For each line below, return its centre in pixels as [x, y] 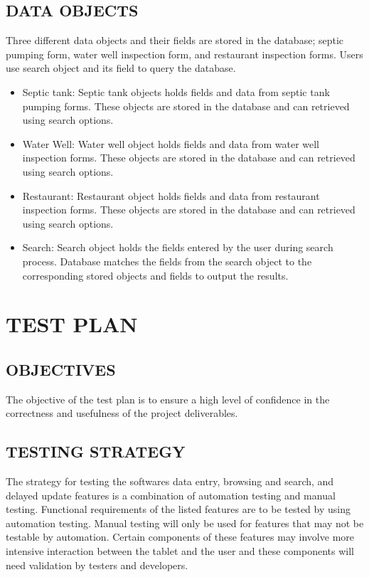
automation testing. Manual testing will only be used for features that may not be [185, 523]
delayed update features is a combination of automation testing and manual [171, 495]
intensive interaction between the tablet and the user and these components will [180, 551]
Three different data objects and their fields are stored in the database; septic [175, 40]
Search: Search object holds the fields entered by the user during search [178, 247]
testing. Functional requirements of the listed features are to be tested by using [178, 509]
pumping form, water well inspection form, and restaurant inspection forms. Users [184, 54]
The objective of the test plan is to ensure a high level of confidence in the [168, 399]
